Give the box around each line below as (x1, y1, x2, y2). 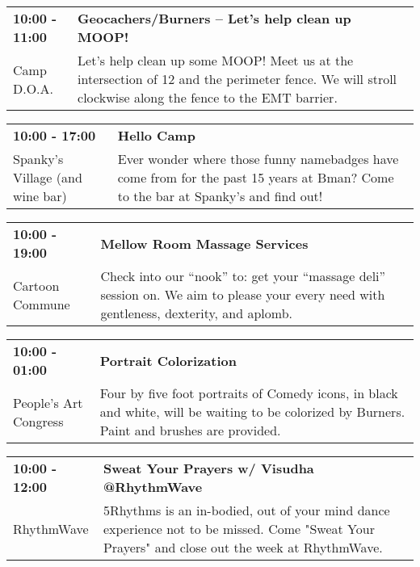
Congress (13, 411, 64, 430)
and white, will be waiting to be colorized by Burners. (99, 402, 405, 421)
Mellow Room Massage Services (100, 233, 309, 253)
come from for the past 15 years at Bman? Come (117, 168, 394, 187)
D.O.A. (13, 78, 54, 98)
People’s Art (13, 393, 83, 412)
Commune (13, 294, 70, 313)
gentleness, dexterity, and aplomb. (100, 304, 293, 322)
